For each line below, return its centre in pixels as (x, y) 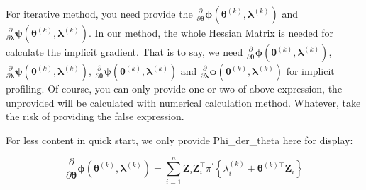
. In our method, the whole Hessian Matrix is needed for (211, 32)
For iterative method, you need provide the (99, 13)
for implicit (310, 71)
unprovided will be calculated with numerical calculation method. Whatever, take (183, 102)
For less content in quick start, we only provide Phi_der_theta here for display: (179, 139)
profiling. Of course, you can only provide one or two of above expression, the (174, 88)
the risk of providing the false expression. (95, 116)
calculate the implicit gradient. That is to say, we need (124, 52)
